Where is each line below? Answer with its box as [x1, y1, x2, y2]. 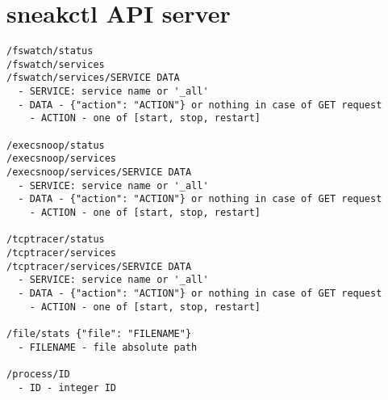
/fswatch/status [6, 45, 94, 57]
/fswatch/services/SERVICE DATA [6, 72, 180, 84]
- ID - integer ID [18, 381, 117, 394]
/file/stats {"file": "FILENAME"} [6, 327, 192, 339]
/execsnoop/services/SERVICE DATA [6, 166, 192, 179]
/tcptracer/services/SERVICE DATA [6, 260, 192, 272]
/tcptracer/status [6, 234, 105, 246]
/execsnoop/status [6, 139, 105, 151]
